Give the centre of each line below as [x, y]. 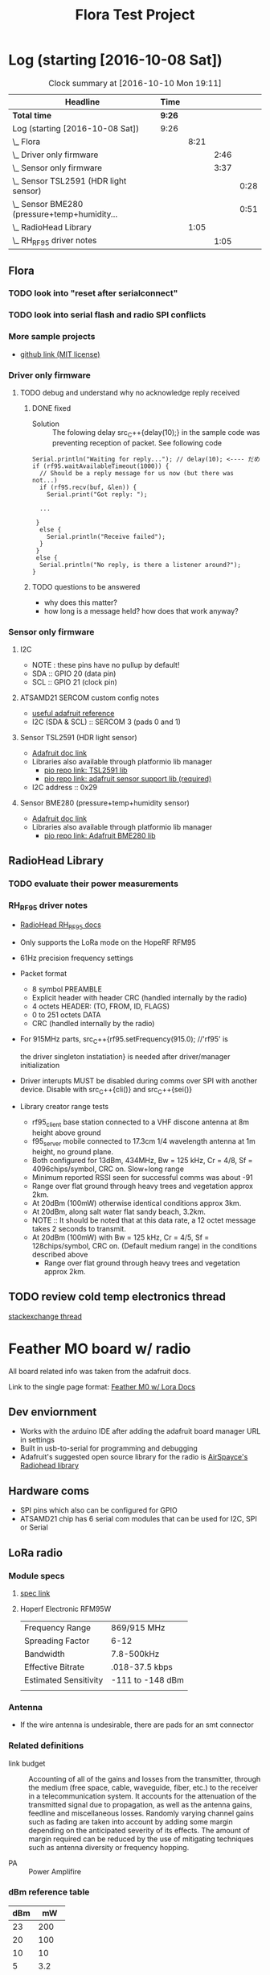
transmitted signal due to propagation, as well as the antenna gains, [140, 1804]
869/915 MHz [138, 1627]
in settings [37, 1440]
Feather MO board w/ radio [100, 1349]
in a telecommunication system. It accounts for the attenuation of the [143, 1796]
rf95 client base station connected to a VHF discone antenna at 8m [141, 1123]
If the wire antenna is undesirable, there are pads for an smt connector [137, 1725]
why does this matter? [81, 602]
